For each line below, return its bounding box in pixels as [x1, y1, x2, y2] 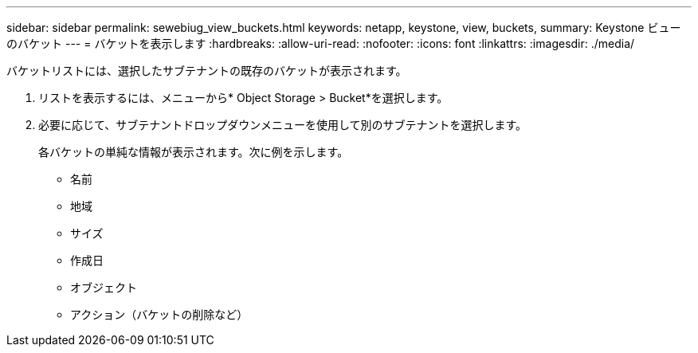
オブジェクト [70, 280, 137, 294]
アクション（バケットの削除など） [70, 308, 249, 321]
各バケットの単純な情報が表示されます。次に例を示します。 [38, 145, 349, 159]
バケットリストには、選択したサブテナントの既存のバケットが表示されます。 [6, 64, 407, 77]
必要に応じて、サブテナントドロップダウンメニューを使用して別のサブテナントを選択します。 [38, 118, 527, 131]
